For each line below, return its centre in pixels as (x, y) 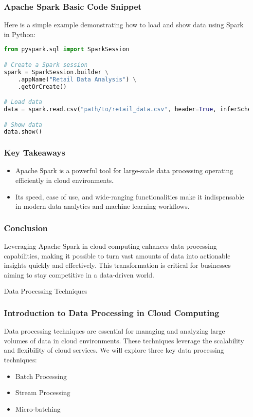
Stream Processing (43, 392)
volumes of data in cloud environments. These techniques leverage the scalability (124, 340)
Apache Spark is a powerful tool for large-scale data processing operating (124, 170)
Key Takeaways (35, 152)
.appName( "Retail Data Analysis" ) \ (77, 79)
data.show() (23, 132)
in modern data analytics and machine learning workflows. (102, 206)
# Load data (23, 102)
